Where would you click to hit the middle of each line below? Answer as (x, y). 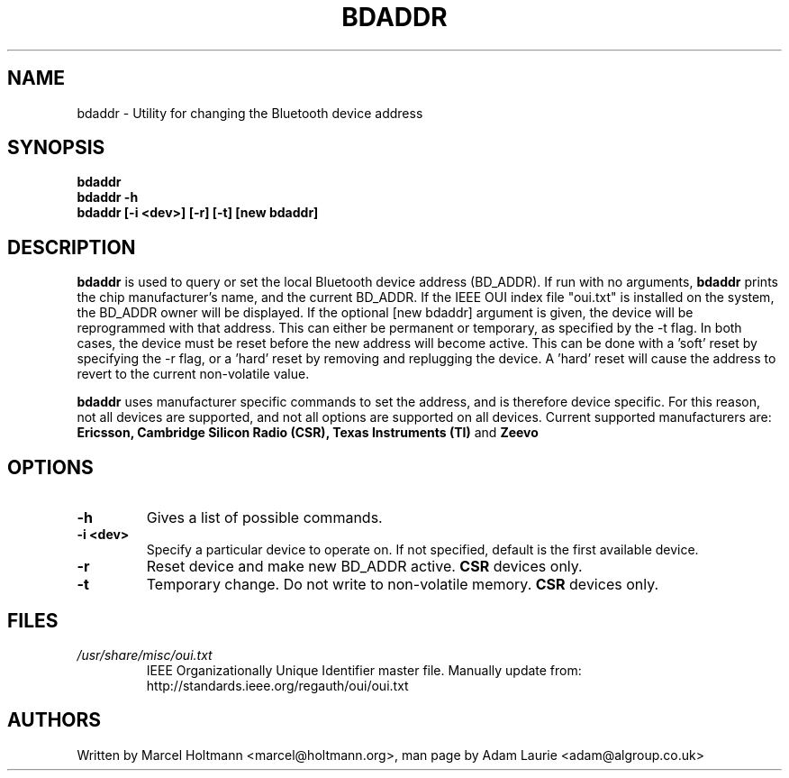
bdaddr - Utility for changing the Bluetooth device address (250, 113)
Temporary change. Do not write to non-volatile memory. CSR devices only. (403, 585)
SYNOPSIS (56, 148)
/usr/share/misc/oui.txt (145, 654)
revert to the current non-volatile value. (193, 374)
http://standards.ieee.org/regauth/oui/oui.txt (277, 685)
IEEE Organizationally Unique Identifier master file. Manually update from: (364, 670)
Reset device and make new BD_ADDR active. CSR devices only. (364, 567)
